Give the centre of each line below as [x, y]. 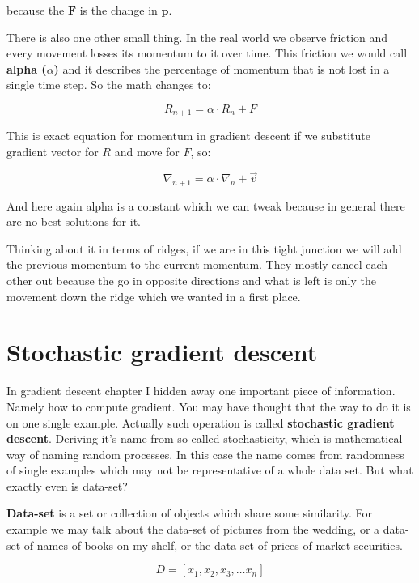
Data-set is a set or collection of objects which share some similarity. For [190, 513]
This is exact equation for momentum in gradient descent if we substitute [188, 136]
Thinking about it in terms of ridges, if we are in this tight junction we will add [204, 248]
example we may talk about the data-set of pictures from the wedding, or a [193, 529]
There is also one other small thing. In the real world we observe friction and [197, 37]
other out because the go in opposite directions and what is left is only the [192, 280]
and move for [147, 152]
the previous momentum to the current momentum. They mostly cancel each [197, 264]
